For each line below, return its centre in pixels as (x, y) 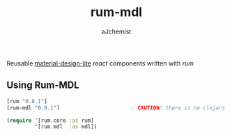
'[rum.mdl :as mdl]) (66, 127)
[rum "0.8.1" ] (27, 101)
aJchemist (116, 31)
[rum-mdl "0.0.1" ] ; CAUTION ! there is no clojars (116, 108)
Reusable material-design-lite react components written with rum (100, 63)
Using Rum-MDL (43, 85)
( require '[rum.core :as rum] (51, 120)
